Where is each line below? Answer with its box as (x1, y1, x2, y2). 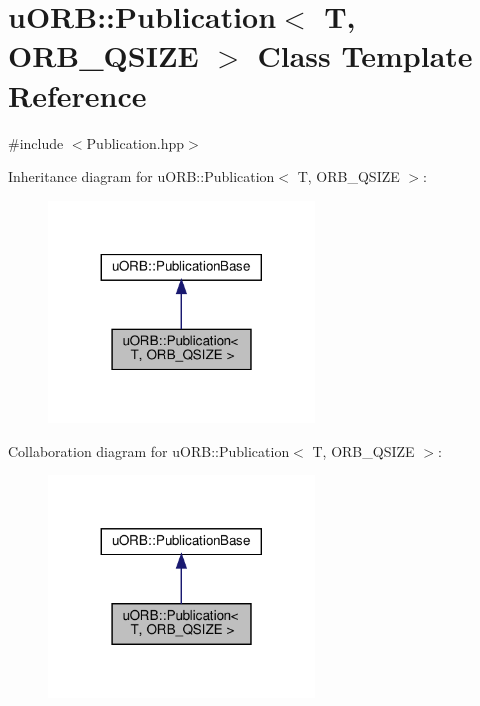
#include (8, 132, 64, 153)
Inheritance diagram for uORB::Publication (8, 166, 275, 187)
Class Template (257, 35, 473, 76)
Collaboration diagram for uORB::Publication (8, 440, 290, 461)
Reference (8, 74, 147, 115)
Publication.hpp (86, 132, 185, 153)
